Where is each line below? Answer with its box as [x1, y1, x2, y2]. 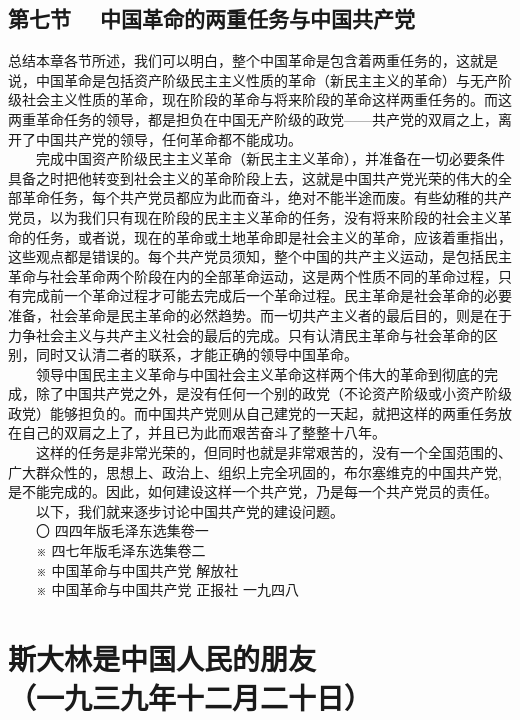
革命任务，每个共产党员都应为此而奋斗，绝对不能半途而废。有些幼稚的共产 [21, 187, 512, 208]
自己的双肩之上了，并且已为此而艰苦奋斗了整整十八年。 [21, 422, 386, 443]
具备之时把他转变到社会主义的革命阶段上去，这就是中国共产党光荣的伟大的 [8, 167, 498, 188]
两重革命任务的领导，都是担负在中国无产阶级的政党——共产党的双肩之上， [8, 108, 498, 129]
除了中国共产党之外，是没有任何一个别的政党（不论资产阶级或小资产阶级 [35, 383, 512, 404]
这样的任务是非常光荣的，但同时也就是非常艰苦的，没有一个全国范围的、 [35, 442, 512, 463]
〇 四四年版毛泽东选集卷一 [35, 520, 209, 541]
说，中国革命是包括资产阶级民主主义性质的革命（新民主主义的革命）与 [8, 69, 470, 90]
